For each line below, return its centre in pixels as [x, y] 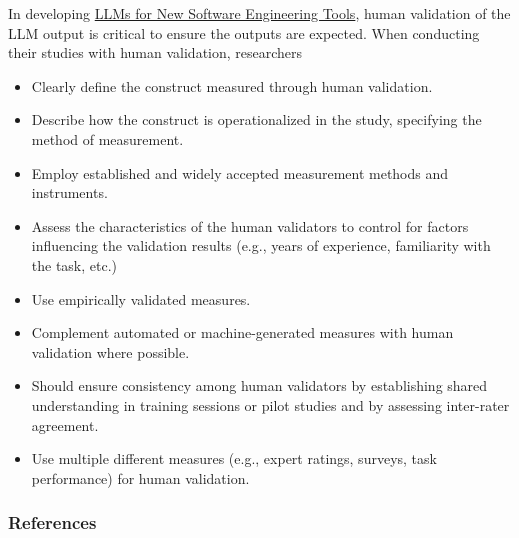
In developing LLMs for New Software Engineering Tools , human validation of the [259, 13]
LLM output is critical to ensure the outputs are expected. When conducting [244, 32]
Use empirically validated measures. [141, 298]
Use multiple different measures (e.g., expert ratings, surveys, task [234, 458]
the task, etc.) [74, 264]
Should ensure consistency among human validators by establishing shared [259, 385]
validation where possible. [110, 351]
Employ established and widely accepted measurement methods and [240, 172]
